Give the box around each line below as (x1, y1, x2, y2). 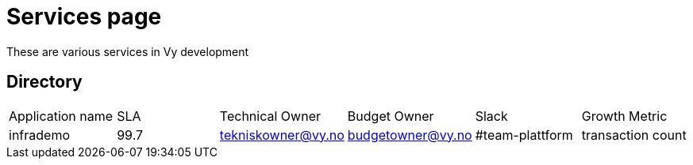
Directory (6, 72, 83, 92)
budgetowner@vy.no (347, 126, 472, 143)
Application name (9, 107, 114, 124)
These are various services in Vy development (6, 44, 249, 58)
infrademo (9, 126, 70, 143)
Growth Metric (581, 107, 668, 124)
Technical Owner (219, 107, 321, 124)
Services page (6, 3, 162, 30)
